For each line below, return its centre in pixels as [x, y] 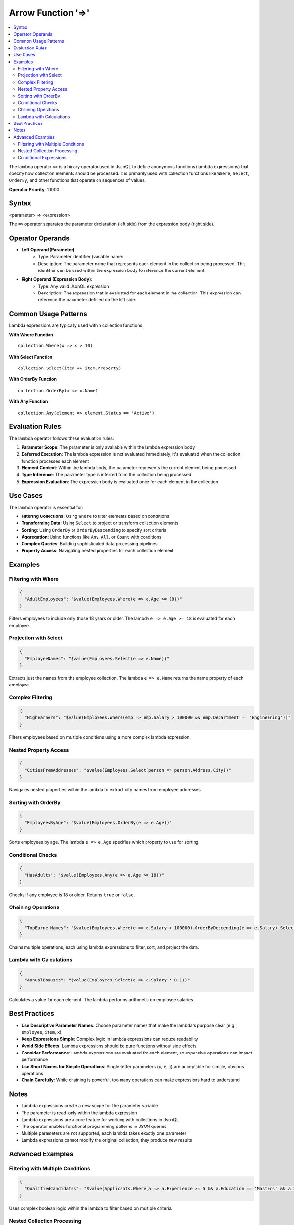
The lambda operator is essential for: [46, 507]
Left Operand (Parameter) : [49, 249]
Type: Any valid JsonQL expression [73, 286]
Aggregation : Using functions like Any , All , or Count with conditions [91, 537]
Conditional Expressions [42, 157]
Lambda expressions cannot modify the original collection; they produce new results [107, 1140]
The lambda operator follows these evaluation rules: [61, 438]
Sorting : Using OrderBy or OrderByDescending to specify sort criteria [94, 530]
